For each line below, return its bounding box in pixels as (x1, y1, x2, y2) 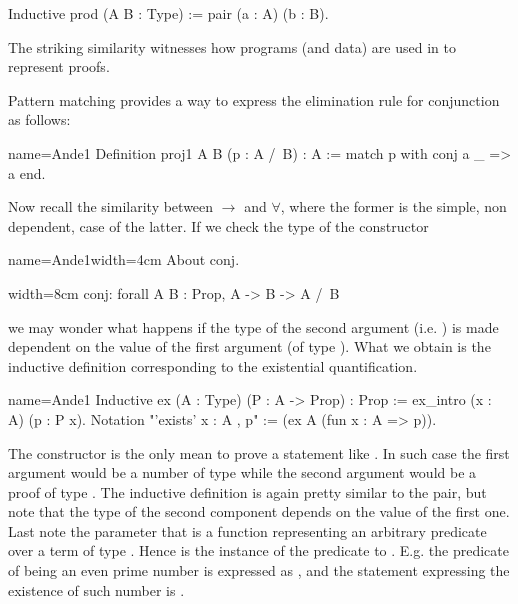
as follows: (8, 109, 71, 130)
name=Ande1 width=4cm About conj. (8, 249, 240, 270)
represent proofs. (8, 56, 110, 77)
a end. (8, 162, 46, 183)
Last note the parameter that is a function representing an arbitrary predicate (8, 520, 487, 541)
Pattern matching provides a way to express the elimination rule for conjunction (8, 89, 500, 110)
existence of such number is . (8, 579, 185, 600)
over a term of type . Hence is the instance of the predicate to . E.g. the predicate (8, 540, 509, 561)
